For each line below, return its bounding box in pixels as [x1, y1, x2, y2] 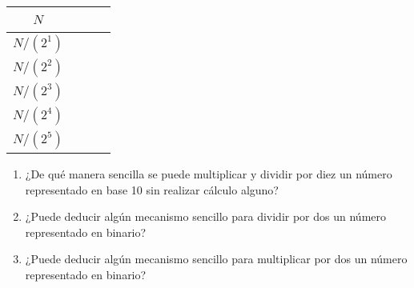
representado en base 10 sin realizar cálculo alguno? [25, 181, 279, 198]
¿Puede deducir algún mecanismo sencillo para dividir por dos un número [25, 208, 387, 225]
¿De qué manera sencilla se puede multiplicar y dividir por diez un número [25, 166, 392, 182]
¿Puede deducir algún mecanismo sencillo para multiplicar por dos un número [25, 250, 408, 267]
